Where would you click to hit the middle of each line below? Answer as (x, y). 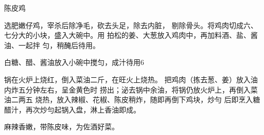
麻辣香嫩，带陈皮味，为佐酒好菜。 (62, 127)
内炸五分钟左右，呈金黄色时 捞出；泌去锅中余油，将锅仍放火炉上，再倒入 (127, 89)
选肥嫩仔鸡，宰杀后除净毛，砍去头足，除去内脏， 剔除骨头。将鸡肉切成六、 (131, 25)
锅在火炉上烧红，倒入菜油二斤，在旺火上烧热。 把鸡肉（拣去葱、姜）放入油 (131, 79)
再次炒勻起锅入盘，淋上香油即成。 (83, 109)
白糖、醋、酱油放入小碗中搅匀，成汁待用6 (74, 62)
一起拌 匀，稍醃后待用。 (59, 45)
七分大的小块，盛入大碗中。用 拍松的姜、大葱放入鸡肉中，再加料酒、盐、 (127, 35)
